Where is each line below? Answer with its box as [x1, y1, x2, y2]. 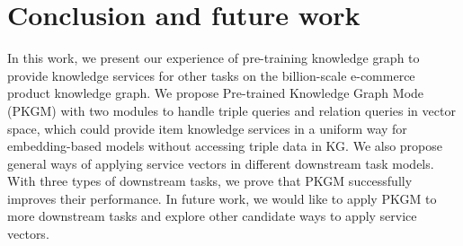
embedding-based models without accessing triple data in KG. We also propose [7, 136, 443, 155]
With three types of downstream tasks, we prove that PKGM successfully [7, 171, 413, 190]
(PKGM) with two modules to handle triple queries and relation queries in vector [7, 101, 456, 119]
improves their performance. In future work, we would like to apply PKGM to [7, 189, 437, 207]
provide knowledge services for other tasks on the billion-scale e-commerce [7, 66, 415, 84]
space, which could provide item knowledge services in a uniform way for [7, 119, 407, 137]
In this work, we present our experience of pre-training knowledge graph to [7, 48, 420, 67]
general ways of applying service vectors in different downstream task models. [7, 154, 434, 172]
